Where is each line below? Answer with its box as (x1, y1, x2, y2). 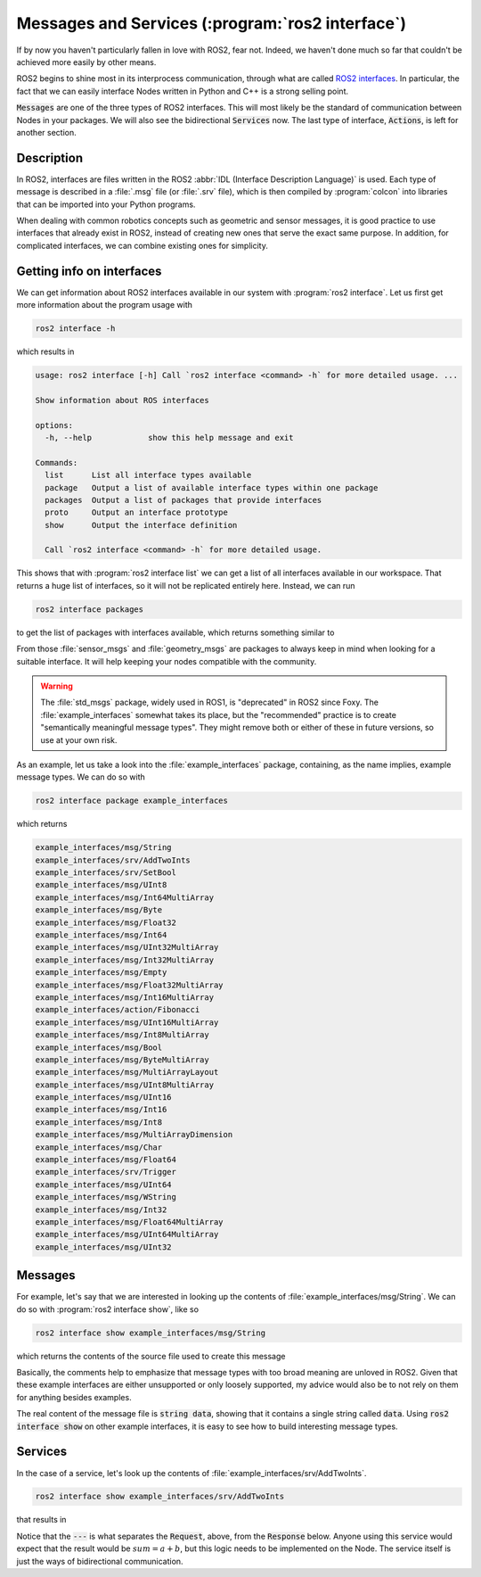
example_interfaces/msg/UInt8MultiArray (35, 1079, 214, 1090)
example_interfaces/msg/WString (35, 1192, 177, 1202)
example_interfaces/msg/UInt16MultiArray (35, 1017, 219, 1028)
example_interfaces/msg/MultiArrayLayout (35, 1067, 219, 1077)
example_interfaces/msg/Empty (35, 968, 167, 978)
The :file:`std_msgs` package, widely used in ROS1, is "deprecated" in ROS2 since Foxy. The (40, 697, 379, 708)
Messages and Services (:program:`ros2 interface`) (16, 13, 407, 33)
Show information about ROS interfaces (35, 395, 209, 405)
